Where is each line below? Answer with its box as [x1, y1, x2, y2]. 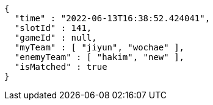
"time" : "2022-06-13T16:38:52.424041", [14, 13, 211, 23]
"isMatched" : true [14, 62, 107, 72]
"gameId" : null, [14, 33, 97, 42]
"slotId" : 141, [14, 23, 92, 33]
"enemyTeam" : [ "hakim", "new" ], [14, 52, 185, 62]
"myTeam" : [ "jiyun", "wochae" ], [14, 42, 185, 52]
